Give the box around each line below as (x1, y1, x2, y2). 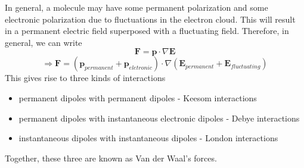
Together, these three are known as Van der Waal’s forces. (5, 151, 217, 164)
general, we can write (5, 36, 82, 48)
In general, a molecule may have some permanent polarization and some (5, 1, 268, 13)
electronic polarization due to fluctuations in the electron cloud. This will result (5, 13, 296, 25)
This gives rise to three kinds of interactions (5, 71, 166, 84)
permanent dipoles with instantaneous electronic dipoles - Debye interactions (18, 111, 300, 124)
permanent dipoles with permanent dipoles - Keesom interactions (18, 91, 257, 104)
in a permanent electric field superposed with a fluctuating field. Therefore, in (5, 24, 289, 37)
